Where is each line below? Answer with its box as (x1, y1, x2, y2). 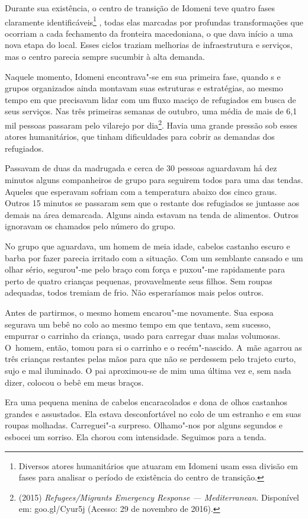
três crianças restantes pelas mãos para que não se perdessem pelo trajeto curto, (5, 353, 296, 365)
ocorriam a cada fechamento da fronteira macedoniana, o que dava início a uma (5, 27, 293, 39)
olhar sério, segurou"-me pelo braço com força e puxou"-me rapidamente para (5, 263, 285, 275)
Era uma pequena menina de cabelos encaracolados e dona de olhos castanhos (5, 396, 288, 408)
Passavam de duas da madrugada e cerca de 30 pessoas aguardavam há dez (5, 162, 277, 174)
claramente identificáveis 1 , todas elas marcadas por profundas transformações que (5, 14, 303, 28)
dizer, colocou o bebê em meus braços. (5, 376, 144, 388)
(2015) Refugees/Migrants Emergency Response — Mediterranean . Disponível (18, 491, 300, 503)
